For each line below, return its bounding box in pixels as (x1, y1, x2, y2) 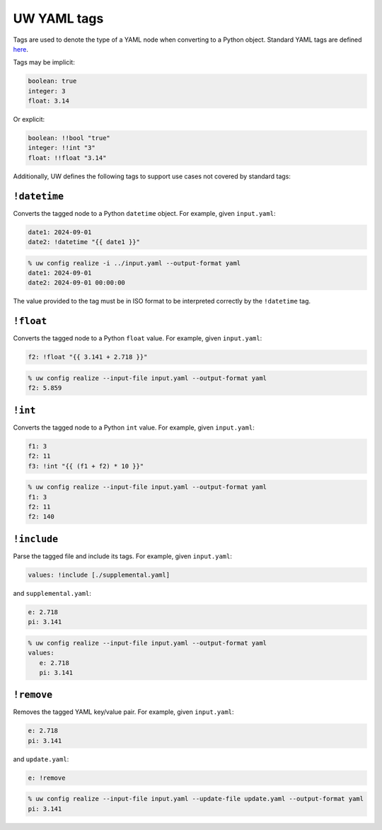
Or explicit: (13, 115, 45, 124)
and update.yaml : (13, 754, 69, 763)
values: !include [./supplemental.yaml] (28, 570, 170, 579)
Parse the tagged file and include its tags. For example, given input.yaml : (13, 552, 233, 560)
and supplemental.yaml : (13, 589, 91, 597)
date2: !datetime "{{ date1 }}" (28, 238, 141, 246)
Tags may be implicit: (13, 58, 76, 67)
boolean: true (28, 77, 77, 85)
